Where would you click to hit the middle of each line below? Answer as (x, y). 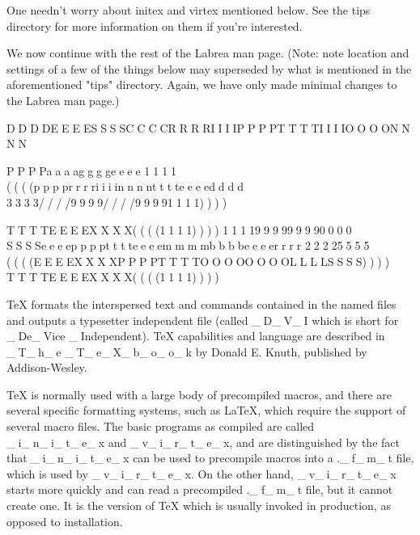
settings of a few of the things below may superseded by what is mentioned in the (209, 68)
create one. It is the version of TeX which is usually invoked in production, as (199, 506)
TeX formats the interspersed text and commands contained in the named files (202, 303)
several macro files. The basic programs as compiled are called (161, 426)
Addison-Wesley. (47, 367)
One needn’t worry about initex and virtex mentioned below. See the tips (189, 10)
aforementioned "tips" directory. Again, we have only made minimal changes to (202, 84)
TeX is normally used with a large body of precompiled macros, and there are (199, 394)
